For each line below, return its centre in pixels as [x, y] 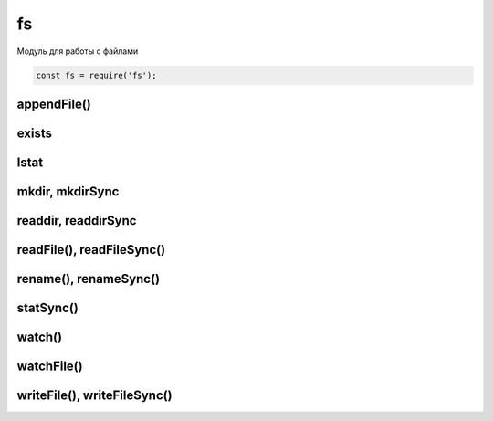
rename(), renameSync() [88, 279]
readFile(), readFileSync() [91, 250]
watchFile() [50, 367]
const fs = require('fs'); [96, 75]
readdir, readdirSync [77, 221]
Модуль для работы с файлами [78, 51]
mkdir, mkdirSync [68, 191]
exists [35, 133]
